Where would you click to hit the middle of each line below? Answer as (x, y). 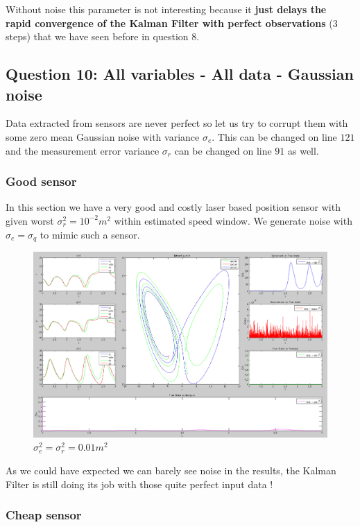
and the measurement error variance (83, 150)
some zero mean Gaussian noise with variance (103, 136)
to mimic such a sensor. (90, 234)
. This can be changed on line (274, 136)
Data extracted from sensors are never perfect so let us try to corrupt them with (177, 123)
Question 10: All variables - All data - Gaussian (180, 74)
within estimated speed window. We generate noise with (233, 220)
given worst (30, 220)
